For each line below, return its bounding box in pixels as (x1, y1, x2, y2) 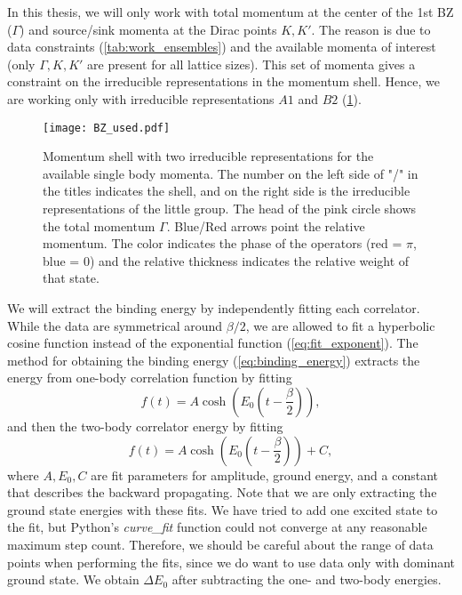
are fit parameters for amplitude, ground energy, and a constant (91, 465, 439, 484)
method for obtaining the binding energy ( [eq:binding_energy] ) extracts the (7, 350, 420, 369)
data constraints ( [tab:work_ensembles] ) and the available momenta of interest (7, 37, 436, 56)
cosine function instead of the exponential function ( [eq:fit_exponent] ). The (7, 334, 418, 352)
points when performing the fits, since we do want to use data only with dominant (7, 552, 455, 571)
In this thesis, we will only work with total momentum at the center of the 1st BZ (7, 3, 454, 20)
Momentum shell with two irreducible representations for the (43, 147, 374, 165)
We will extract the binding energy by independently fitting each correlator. (7, 298, 420, 317)
